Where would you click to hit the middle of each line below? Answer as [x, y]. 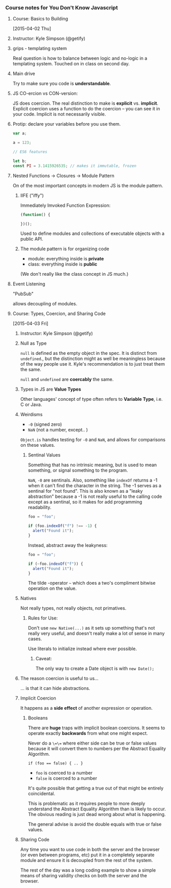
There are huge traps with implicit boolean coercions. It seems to [96, 728]
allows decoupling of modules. [45, 304]
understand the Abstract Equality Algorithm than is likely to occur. [97, 809]
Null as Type [33, 343]
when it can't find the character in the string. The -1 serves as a [95, 486]
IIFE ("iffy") [32, 195]
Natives [28, 598]
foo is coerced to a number [64, 773]
